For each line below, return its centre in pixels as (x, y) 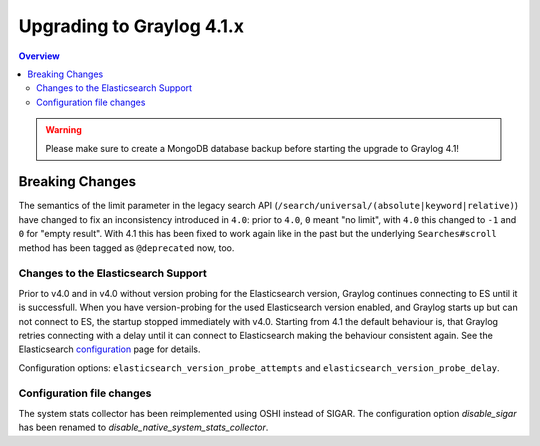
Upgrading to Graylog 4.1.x (131, 26)
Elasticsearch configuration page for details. (109, 349)
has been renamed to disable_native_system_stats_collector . (143, 427)
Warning (63, 130)
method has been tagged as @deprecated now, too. (126, 247)
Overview (39, 56)
